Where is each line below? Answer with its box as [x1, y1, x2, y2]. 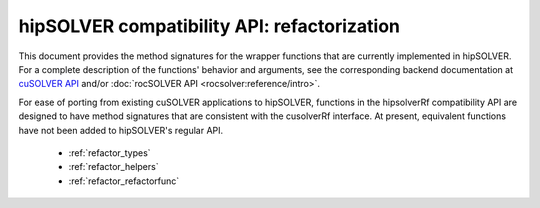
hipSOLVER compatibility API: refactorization [18, 15, 400, 37]
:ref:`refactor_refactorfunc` [68, 175, 180, 187]
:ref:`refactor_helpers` [68, 161, 159, 173]
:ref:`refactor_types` [68, 146, 151, 159]
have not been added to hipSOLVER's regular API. [18, 124, 224, 136]
